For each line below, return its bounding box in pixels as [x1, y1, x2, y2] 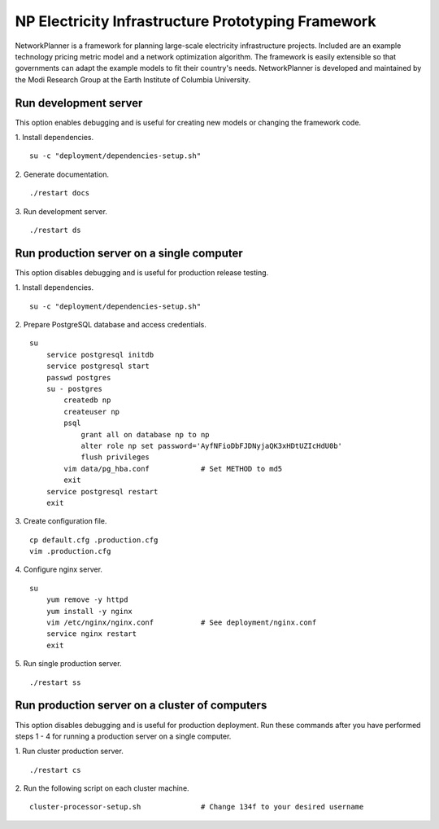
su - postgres [46, 384, 103, 393]
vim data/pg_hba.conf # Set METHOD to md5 [63, 464, 283, 473]
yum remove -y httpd [46, 595, 128, 604]
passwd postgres [46, 373, 111, 382]
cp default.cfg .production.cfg [29, 535, 159, 545]
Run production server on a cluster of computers [15, 699, 267, 713]
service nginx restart [46, 629, 137, 638]
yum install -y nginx [46, 607, 133, 616]
